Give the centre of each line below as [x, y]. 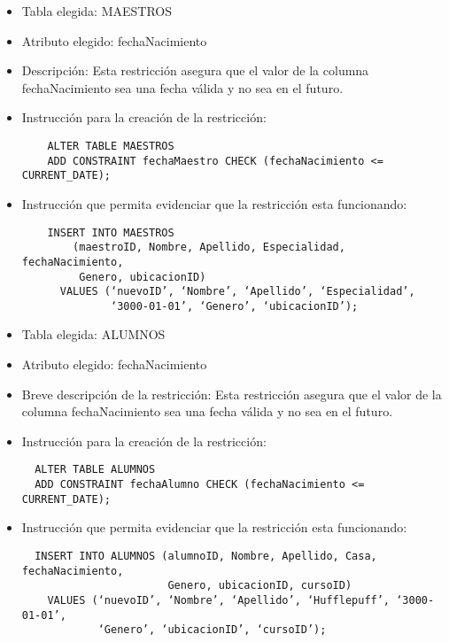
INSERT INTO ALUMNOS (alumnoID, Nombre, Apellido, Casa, [206, 556]
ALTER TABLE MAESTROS [111, 146]
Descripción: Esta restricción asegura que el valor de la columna [195, 70]
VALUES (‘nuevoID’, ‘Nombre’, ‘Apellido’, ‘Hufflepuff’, [219, 600]
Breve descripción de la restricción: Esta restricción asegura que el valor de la [232, 394]
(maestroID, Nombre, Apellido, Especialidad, [209, 248]
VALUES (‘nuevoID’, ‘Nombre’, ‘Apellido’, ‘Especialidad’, [237, 292]
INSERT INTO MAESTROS [111, 232]
